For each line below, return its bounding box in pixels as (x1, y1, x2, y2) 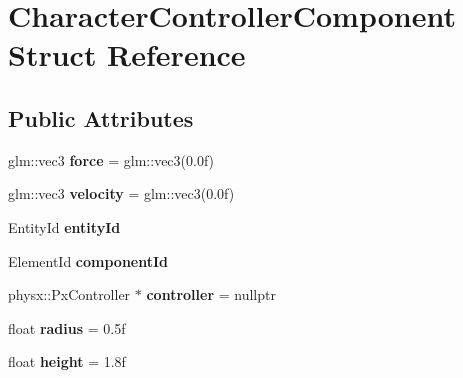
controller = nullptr (146, 284, 276, 305)
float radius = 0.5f (8, 317, 126, 338)
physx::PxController (8, 284, 131, 305)
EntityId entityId (8, 216, 121, 237)
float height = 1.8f (8, 351, 126, 372)
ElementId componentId (8, 250, 169, 271)
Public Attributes (8, 102, 194, 133)
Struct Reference (8, 34, 246, 75)
